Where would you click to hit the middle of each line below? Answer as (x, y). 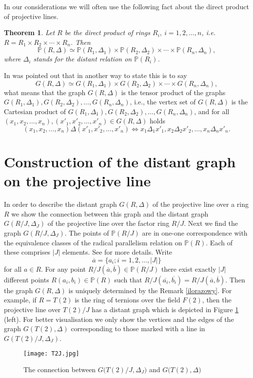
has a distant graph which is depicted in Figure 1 (165, 309)
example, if (20, 300)
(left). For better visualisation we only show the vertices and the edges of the (119, 319)
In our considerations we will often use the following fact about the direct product (126, 6)
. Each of (219, 242)
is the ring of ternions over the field (127, 300)
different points (27, 279)
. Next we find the (211, 223)
